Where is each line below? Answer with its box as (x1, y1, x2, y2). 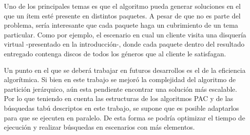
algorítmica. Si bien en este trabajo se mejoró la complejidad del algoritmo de (4, 74, 236, 84)
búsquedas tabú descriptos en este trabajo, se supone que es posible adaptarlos (4, 102, 239, 113)
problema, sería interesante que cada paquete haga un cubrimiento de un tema (4, 20, 238, 30)
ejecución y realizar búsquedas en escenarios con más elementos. (4, 122, 195, 132)
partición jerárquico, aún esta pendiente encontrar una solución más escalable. (4, 84, 237, 94)
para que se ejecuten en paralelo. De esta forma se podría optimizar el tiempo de (4, 112, 245, 122)
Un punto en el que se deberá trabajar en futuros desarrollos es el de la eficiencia (4, 65, 246, 75)
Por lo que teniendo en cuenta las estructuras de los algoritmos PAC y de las (4, 93, 233, 103)
